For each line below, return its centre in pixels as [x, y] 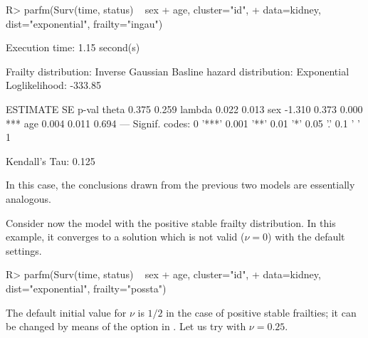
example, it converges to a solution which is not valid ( [125, 237]
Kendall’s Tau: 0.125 [51, 160]
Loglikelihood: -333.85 [53, 85]
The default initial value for [66, 312]
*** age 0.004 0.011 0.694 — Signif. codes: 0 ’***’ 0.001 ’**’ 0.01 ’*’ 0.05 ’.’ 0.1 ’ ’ [183, 123]
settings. [24, 250]
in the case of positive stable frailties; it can [261, 312]
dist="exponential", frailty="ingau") [84, 23]
